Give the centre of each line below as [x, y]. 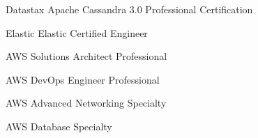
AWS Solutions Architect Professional [86, 56]
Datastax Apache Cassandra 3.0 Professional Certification [129, 9]
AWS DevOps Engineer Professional [83, 79]
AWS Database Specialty [59, 126]
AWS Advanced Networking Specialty [86, 103]
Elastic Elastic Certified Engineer [77, 32]
